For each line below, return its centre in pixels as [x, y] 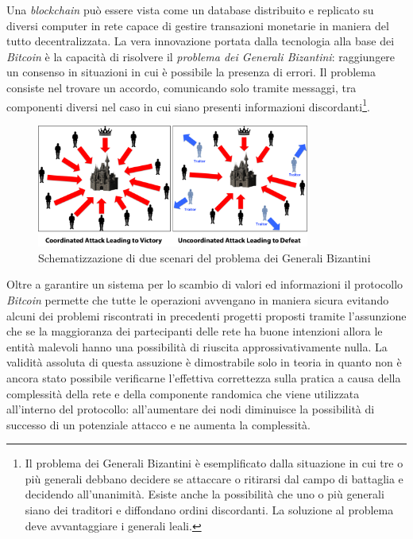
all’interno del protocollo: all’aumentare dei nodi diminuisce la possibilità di [191, 409]
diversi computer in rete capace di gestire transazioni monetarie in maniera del [198, 25]
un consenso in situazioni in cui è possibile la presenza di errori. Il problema [191, 72]
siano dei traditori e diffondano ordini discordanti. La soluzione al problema [209, 510]
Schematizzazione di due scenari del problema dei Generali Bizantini [205, 257]
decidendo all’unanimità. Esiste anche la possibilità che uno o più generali [205, 494]
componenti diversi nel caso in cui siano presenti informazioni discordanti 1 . [188, 105]
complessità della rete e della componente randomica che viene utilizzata [183, 393]
